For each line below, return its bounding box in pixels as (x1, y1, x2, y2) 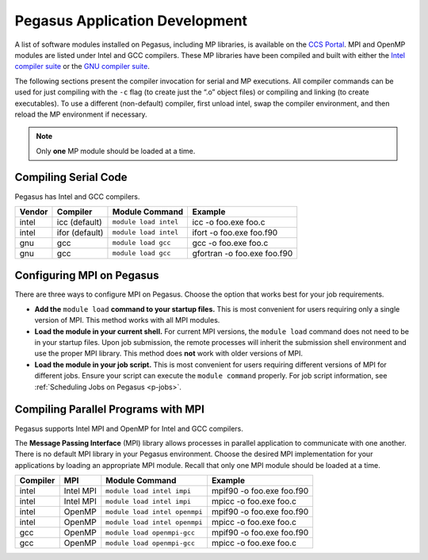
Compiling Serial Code (14, 171, 128, 184)
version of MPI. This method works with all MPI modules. (34, 316, 220, 325)
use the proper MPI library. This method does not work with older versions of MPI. (34, 349, 303, 359)
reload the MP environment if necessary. (14, 109, 147, 119)
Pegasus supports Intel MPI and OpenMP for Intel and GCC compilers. (14, 424, 243, 433)
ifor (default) (56, 227, 104, 238)
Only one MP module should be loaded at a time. (36, 146, 196, 155)
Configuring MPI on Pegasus (14, 269, 159, 282)
